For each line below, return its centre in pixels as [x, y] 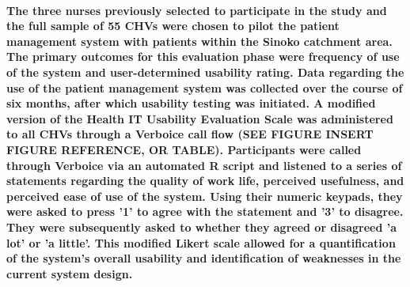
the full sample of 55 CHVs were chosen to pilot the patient [173, 26]
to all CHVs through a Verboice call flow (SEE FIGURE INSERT [190, 134]
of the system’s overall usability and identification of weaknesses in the [204, 258]
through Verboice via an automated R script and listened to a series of [204, 165]
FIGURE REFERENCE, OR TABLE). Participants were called [184, 149]
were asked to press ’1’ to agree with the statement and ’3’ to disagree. [205, 211]
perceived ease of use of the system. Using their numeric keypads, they [205, 196]
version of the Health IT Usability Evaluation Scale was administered [200, 118]
